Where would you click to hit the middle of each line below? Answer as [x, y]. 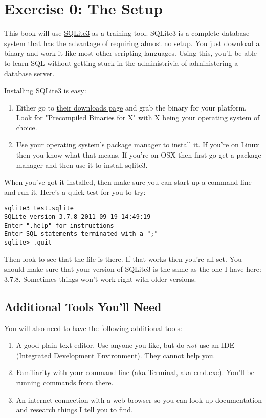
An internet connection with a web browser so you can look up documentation [139, 399]
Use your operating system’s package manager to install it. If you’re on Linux [138, 145]
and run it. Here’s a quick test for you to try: [75, 192]
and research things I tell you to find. [74, 410]
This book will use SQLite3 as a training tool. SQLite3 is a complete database [127, 33]
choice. [27, 127]
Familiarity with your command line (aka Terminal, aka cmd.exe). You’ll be [135, 372]
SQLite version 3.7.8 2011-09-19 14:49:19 [77, 217]
